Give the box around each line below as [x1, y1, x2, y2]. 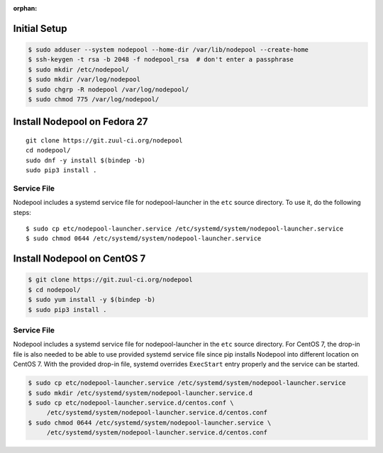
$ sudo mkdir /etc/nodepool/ [28, 65, 130, 74]
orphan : [13, 4, 38, 12]
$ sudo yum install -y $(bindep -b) [28, 296, 156, 304]
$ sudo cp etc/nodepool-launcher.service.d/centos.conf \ [28, 398, 234, 407]
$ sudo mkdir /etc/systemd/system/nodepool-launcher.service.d [28, 388, 253, 397]
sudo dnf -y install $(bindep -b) [26, 156, 145, 164]
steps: [13, 208, 31, 216]
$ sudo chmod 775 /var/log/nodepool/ [28, 95, 160, 103]
